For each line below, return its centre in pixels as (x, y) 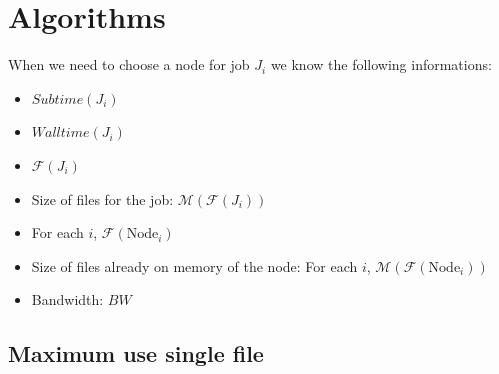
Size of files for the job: (102, 198)
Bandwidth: (67, 299)
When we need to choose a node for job (129, 64)
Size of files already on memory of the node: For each (194, 265)
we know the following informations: (381, 64)
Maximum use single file (136, 353)
